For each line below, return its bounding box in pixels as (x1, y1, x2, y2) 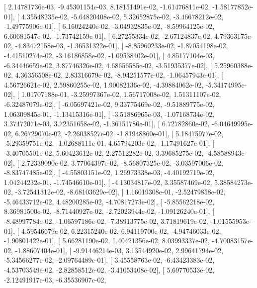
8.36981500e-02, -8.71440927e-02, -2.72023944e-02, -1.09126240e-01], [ (4, 206, 215, 216)
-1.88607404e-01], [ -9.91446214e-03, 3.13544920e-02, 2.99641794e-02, (15, 245, 223, 255)
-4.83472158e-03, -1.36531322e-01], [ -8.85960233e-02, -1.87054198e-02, (15, 40, 228, 51)
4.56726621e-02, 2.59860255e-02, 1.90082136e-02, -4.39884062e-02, (4, 79, 204, 90)
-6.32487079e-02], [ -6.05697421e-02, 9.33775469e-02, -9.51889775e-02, (4, 98, 215, 109)
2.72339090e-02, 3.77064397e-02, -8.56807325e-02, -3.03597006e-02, (21, 157, 223, 168)
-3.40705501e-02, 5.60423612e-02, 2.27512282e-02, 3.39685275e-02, (4, 147, 204, 158)
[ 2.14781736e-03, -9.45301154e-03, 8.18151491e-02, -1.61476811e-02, (4, 1, 210, 11)
